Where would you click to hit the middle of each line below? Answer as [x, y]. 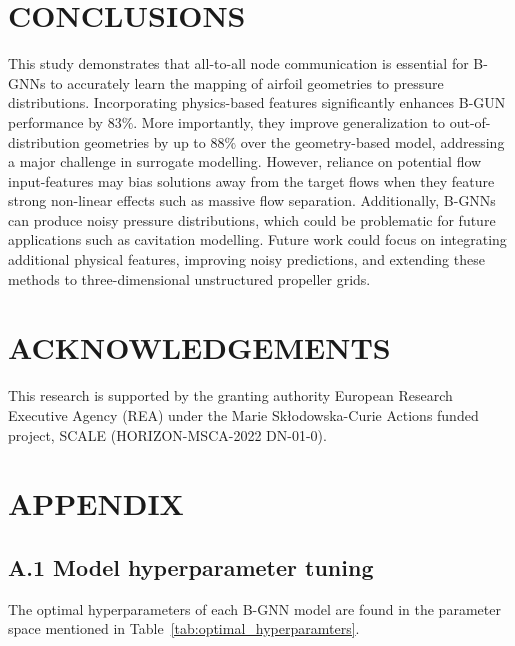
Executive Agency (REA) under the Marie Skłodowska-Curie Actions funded [243, 414]
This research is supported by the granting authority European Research [230, 395]
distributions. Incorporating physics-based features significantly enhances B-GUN [257, 102]
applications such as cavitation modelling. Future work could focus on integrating [257, 239]
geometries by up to [145, 141]
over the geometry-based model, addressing [372, 141]
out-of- [470, 121]
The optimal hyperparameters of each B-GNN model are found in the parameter [254, 608]
